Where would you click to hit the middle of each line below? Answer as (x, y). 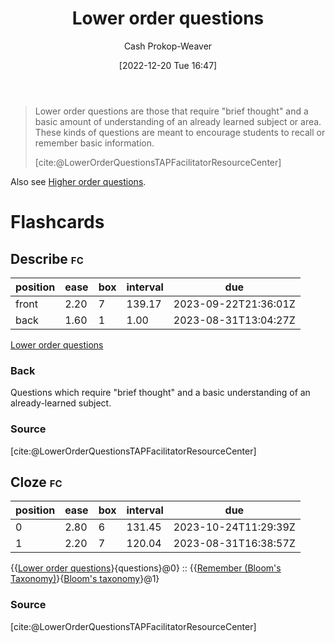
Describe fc (47, 258)
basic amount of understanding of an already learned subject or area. (178, 121)
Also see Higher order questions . (78, 181)
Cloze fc (36, 482)
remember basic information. (94, 143)
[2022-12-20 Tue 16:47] (168, 65)
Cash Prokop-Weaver (168, 46)
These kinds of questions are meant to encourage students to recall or (180, 132)
